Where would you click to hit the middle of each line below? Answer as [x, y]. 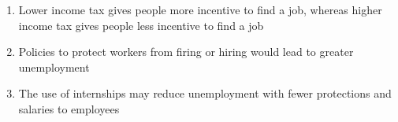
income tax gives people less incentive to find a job [141, 25]
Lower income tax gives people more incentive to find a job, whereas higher [200, 9]
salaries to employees [69, 108]
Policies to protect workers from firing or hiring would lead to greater [186, 52]
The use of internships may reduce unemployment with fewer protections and [205, 93]
